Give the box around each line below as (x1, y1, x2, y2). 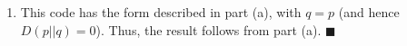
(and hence (338, 3, 400, 21)
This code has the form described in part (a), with (20, 3, 302, 21)
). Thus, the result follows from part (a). (95, 20, 322, 39)
